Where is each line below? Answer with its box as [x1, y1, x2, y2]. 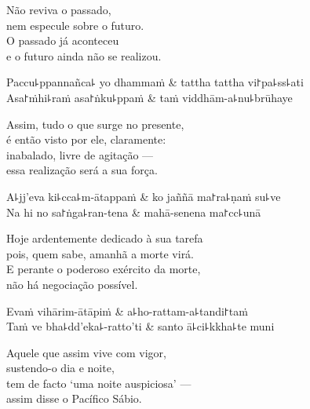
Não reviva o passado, [6, 2, 111, 17]
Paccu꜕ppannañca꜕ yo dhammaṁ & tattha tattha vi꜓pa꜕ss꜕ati [6, 74, 304, 90]
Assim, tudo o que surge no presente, [6, 115, 184, 132]
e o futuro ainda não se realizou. [6, 47, 162, 64]
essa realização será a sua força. [6, 162, 158, 178]
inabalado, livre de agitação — [6, 146, 154, 163]
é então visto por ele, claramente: [6, 131, 166, 148]
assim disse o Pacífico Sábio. [6, 390, 142, 407]
